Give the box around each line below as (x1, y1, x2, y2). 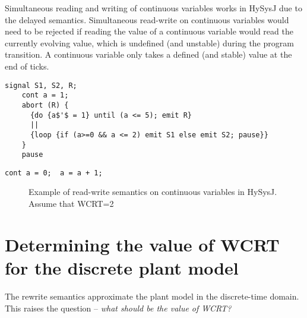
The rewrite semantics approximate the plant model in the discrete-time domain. (5, 289, 299, 302)
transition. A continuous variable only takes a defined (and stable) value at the (5, 48, 292, 61)
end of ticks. (5, 59, 49, 72)
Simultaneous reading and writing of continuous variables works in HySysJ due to (5, 2, 302, 14)
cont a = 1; (21, 91, 69, 100)
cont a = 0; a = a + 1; (5, 168, 103, 177)
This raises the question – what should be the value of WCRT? (5, 301, 232, 314)
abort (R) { (21, 100, 69, 109)
